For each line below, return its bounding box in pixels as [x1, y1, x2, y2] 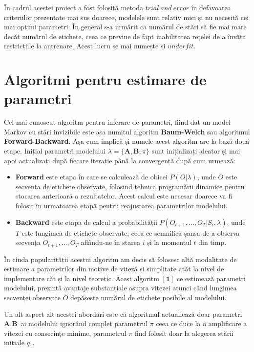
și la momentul [147, 237, 191, 247]
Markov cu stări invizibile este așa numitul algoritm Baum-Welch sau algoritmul [4, 126, 250, 136]
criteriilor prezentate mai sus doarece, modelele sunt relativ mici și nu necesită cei [4, 12, 249, 22]
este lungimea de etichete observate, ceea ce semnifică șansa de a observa [21, 227, 240, 238]
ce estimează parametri [176, 273, 246, 283]
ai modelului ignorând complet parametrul [21, 318, 148, 329]
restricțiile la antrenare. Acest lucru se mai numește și [4, 41, 166, 51]
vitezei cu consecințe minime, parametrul [4, 328, 127, 338]
